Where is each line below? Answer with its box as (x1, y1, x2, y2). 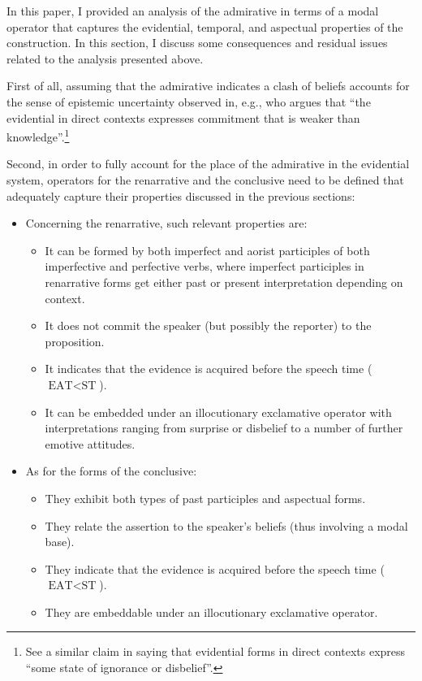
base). (45, 533, 75, 550)
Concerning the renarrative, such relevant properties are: (25, 215, 308, 232)
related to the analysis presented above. (6, 50, 204, 67)
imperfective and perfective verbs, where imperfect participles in (45, 258, 364, 275)
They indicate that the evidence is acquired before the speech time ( (45, 560, 385, 577)
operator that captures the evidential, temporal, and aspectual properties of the (6, 18, 403, 35)
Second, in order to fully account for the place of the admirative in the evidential (6, 155, 410, 172)
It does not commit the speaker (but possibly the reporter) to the (45, 317, 372, 334)
